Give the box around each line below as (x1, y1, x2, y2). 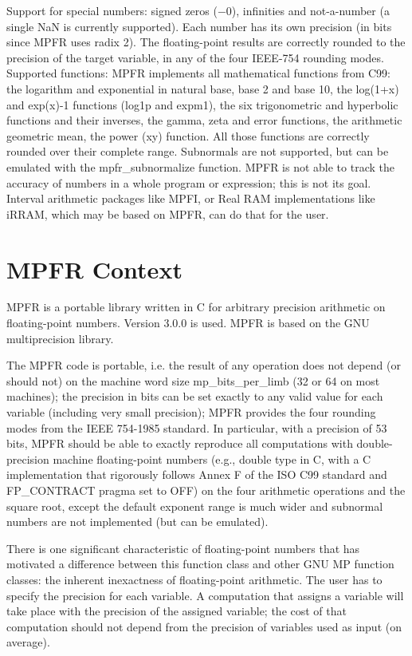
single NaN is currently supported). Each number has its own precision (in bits (6, 18, 392, 34)
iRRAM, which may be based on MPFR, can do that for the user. (6, 205, 329, 222)
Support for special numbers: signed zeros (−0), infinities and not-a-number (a (6, 2, 390, 18)
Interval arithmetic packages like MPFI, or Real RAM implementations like (6, 190, 375, 207)
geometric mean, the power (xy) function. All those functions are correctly (6, 127, 370, 144)
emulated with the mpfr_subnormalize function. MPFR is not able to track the (6, 158, 394, 175)
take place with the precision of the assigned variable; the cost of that (6, 603, 347, 619)
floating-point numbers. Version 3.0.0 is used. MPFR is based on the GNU (6, 314, 370, 331)
